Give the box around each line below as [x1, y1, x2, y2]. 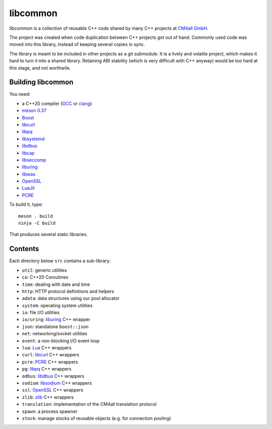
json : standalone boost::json [22, 323, 89, 330]
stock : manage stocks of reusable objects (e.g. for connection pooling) [22, 415, 171, 421]
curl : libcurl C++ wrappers [22, 352, 80, 358]
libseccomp [22, 157, 46, 163]
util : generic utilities [22, 267, 67, 273]
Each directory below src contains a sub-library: [9, 258, 111, 264]
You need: [9, 91, 31, 97]
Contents [9, 244, 39, 253]
